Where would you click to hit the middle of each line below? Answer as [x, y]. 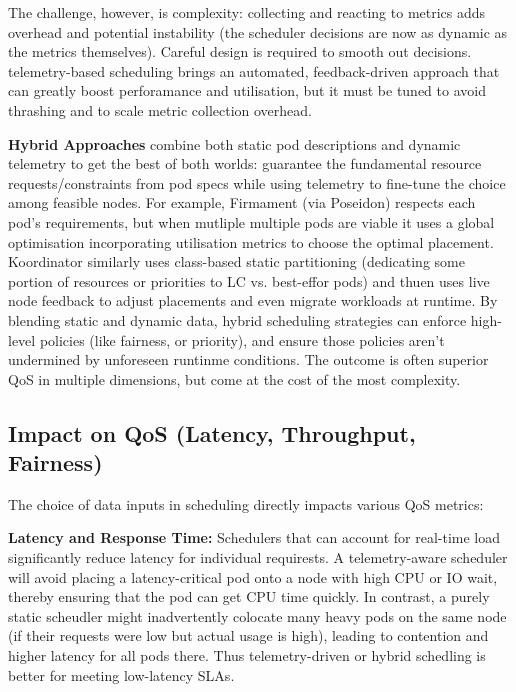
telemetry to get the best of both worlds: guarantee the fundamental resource [245, 163]
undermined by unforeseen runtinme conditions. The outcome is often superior [248, 359]
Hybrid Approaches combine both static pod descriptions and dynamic [234, 143]
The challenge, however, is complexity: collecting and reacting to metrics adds [247, 12]
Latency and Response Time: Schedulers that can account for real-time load [254, 537]
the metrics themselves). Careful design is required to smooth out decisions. [240, 51]
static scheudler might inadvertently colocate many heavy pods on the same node [257, 615]
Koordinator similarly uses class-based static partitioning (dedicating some [236, 261]
